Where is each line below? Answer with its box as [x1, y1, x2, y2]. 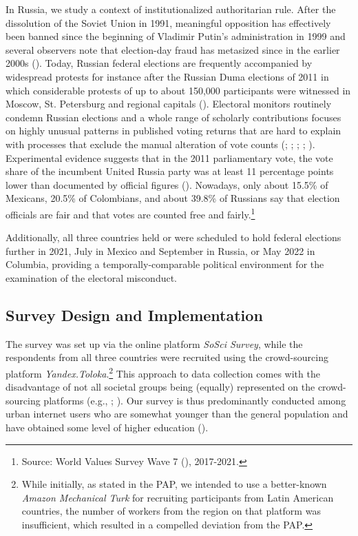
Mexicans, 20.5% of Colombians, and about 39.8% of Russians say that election [6, 191, 340, 205]
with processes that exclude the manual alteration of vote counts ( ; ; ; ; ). [6, 136, 315, 151]
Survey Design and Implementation [6, 304, 263, 325]
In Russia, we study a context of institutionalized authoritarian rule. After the [6, 2, 336, 16]
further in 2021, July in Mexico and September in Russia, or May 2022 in [6, 243, 315, 258]
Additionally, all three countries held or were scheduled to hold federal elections [6, 230, 341, 245]
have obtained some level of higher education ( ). [6, 420, 209, 434]
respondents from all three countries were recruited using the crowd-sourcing [6, 350, 328, 364]
